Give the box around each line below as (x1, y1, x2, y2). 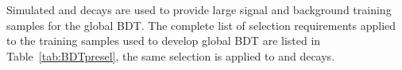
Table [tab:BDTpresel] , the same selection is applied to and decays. (6, 47, 335, 64)
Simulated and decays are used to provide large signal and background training (6, 2, 392, 17)
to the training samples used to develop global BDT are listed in (6, 32, 321, 49)
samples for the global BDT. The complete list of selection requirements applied (6, 17, 396, 33)
